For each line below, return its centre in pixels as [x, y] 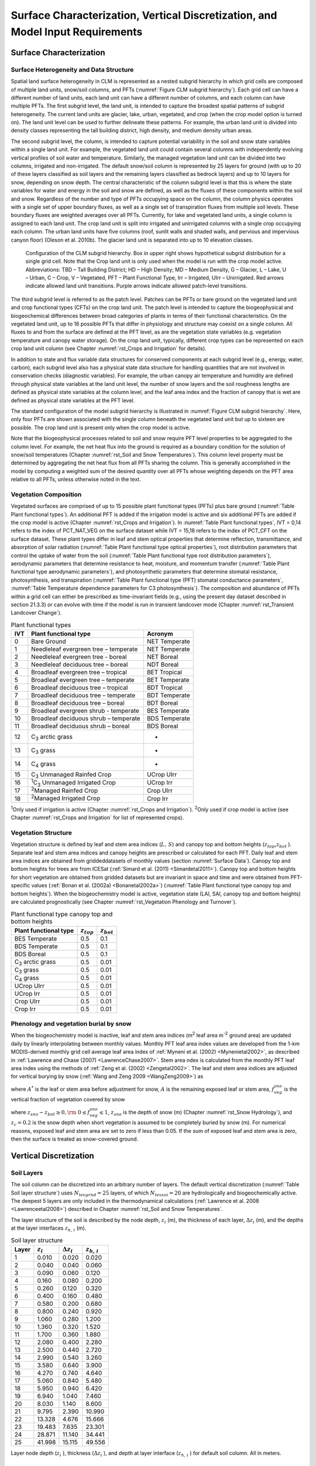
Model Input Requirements [77, 32]
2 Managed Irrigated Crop [66, 798]
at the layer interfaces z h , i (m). [49, 1229]
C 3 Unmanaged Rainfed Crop [71, 775]
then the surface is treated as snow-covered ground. [75, 1139]
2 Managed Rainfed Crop [65, 790]
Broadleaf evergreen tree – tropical [79, 673]
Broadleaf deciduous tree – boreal [78, 703]
